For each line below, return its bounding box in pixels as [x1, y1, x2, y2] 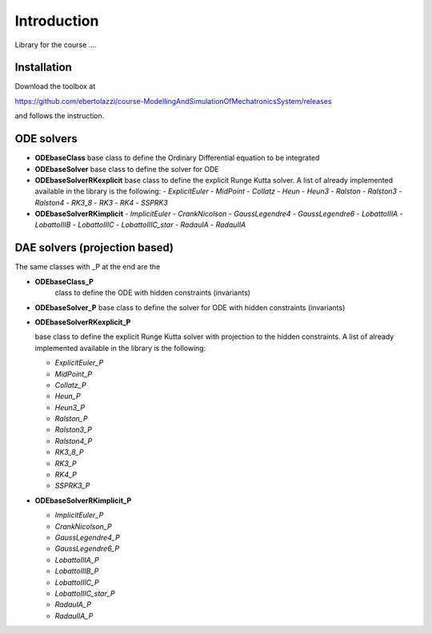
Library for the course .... [14, 40, 98, 50]
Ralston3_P [54, 425, 92, 435]
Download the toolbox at [14, 82, 96, 91]
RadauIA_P [54, 600, 92, 609]
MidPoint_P [54, 369, 92, 379]
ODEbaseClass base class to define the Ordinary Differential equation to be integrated [34, 153, 320, 163]
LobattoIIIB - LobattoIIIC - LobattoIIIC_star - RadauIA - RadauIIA [34, 220, 246, 229]
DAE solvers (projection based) [14, 241, 174, 255]
